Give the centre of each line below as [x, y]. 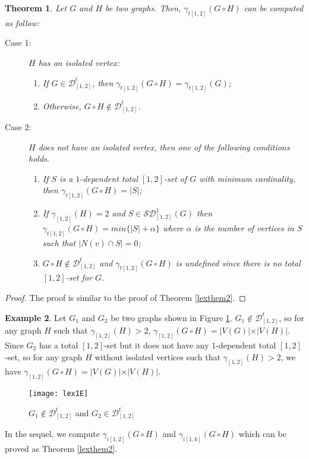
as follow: [22, 22]
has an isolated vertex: [79, 63]
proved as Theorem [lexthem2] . [61, 449]
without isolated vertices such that [157, 356]
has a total [59, 345]
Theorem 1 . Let [36, 8]
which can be [262, 434]
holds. [39, 158]
